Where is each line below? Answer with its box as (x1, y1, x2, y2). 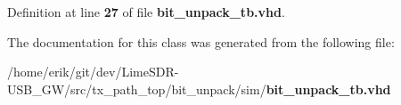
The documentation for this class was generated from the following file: (7, 32, 395, 51)
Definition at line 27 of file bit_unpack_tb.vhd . (7, 3, 285, 20)
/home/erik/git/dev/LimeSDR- (7, 62, 179, 81)
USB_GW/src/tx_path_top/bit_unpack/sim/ (7, 79, 266, 98)
